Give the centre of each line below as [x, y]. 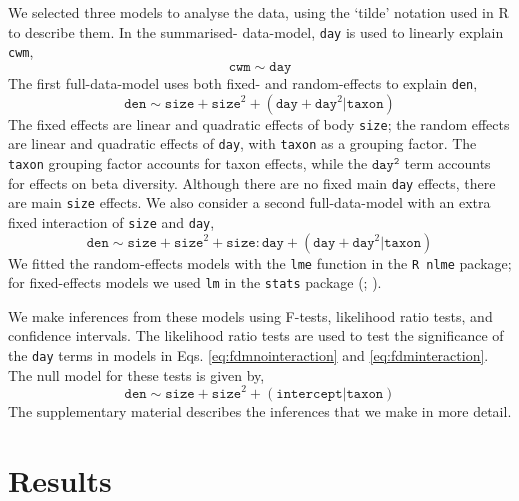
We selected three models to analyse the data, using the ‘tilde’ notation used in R [258, 12]
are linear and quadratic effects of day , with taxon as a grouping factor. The [242, 143]
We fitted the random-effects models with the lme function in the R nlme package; [260, 262]
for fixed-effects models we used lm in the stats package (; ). [195, 282]
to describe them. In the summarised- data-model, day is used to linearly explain [256, 31]
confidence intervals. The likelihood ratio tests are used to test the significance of [256, 335]
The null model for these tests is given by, [136, 374]
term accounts [447, 162]
